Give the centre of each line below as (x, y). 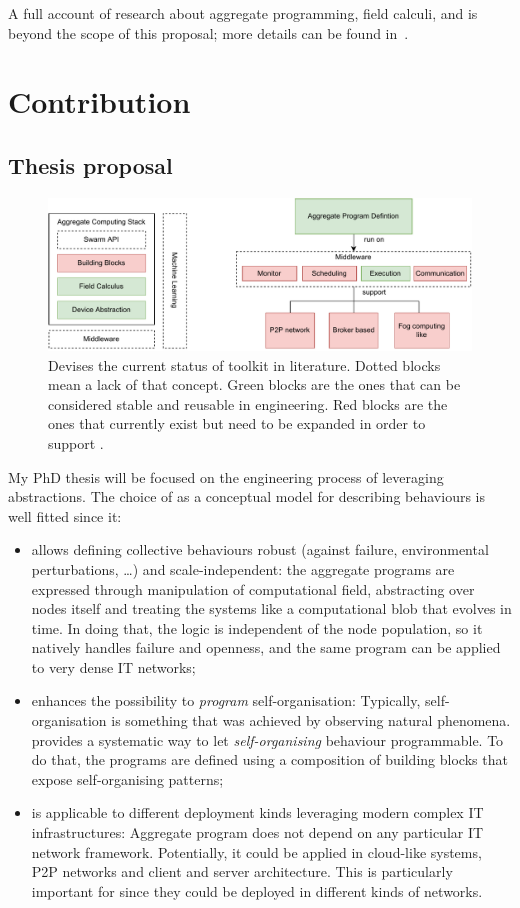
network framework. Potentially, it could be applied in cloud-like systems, (256, 851)
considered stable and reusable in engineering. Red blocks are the (248, 403)
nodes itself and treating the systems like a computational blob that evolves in (271, 608)
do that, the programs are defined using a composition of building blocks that (269, 759)
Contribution (99, 101)
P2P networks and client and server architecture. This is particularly (242, 871)
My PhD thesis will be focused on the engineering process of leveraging (226, 476)
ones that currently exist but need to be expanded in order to (237, 423)
